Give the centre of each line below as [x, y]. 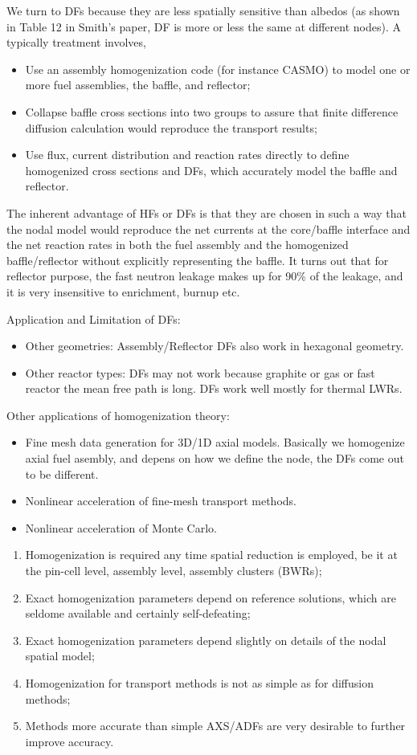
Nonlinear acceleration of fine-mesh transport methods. [161, 501]
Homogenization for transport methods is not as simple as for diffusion [199, 683]
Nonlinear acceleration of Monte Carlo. [121, 527]
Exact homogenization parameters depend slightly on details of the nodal [206, 640]
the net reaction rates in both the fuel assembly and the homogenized [178, 245]
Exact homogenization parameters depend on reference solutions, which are [211, 597]
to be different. [62, 473]
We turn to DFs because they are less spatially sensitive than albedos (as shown [203, 10]
